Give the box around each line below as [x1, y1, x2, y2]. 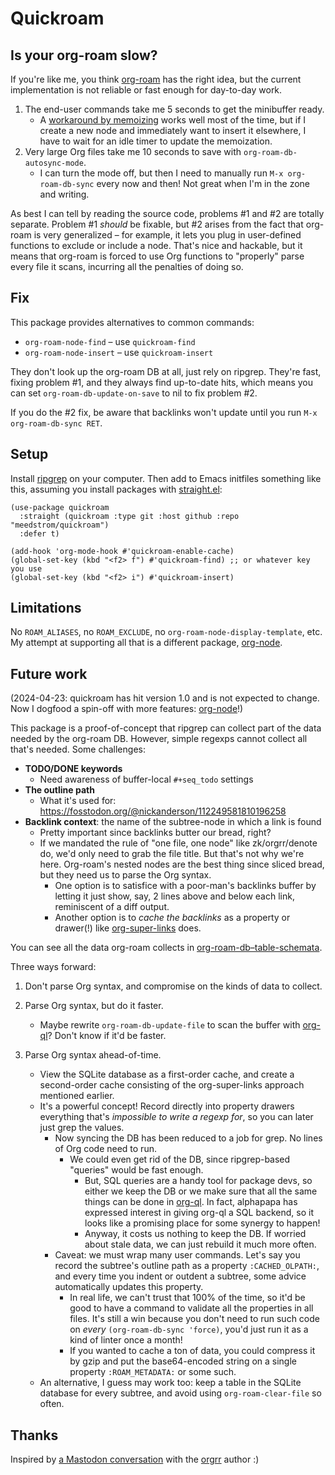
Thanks [10, 1427, 59, 1444]
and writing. [39, 188, 90, 200]
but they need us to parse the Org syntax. [39, 869, 212, 881]
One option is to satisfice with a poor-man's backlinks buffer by [54, 880, 317, 892]
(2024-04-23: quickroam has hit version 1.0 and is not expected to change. [10, 692, 320, 704]
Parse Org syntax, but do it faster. [24, 1000, 164, 1012]
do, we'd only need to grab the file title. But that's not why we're [39, 848, 305, 860]
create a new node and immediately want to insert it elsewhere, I [39, 125, 307, 136]
